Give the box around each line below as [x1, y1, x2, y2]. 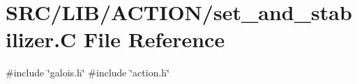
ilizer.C [6, 25, 77, 53]
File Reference [84, 25, 225, 53]
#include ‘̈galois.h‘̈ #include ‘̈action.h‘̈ [6, 65, 170, 80]
